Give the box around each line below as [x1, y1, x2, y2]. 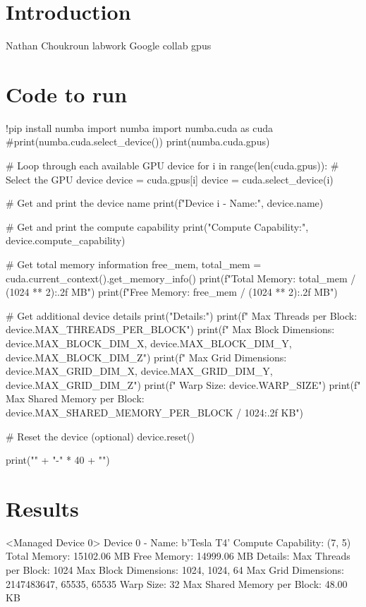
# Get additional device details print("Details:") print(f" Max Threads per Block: [6, 308, 358, 323]
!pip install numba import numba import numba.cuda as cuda [6, 120, 274, 135]
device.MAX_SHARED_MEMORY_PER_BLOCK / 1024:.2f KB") [6, 404, 303, 419]
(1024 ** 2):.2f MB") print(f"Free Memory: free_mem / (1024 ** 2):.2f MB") [6, 284, 338, 299]
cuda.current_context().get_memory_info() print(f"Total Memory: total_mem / [6, 270, 356, 285]
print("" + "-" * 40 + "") [6, 452, 110, 467]
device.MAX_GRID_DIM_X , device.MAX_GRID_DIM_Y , [6, 363, 273, 378]
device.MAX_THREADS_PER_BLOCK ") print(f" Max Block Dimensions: [6, 322, 335, 337]
